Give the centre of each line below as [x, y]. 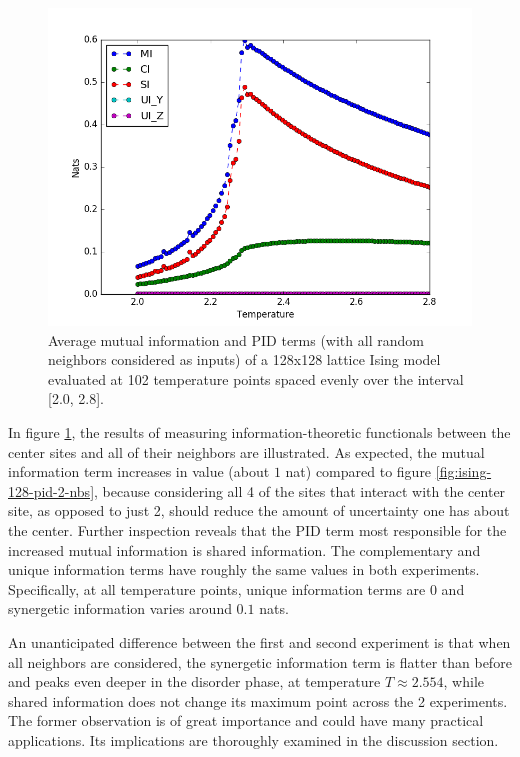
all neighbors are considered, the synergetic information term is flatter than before [260, 661]
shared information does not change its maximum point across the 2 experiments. [258, 700]
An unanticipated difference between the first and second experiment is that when [259, 641]
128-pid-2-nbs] [51, 490]
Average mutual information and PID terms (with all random [236, 339]
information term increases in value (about [139, 471]
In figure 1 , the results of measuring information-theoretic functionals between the [259, 431]
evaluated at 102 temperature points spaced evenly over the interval [256, 378]
